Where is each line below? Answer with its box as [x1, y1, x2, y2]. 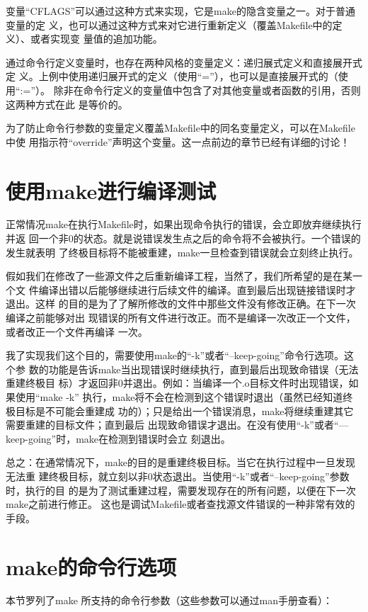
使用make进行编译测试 [6, 176, 217, 205]
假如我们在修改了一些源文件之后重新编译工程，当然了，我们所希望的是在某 [6, 268, 352, 283]
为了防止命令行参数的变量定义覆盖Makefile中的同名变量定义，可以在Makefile [6, 120, 355, 135]
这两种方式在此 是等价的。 [6, 96, 128, 111]
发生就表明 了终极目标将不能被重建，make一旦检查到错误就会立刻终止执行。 [6, 244, 359, 259]
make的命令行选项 [6, 552, 177, 581]
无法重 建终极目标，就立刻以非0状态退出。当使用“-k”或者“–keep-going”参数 [6, 468, 350, 483]
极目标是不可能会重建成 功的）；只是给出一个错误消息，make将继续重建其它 [6, 403, 354, 418]
